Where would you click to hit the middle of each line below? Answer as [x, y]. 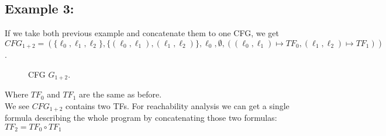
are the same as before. [120, 94]
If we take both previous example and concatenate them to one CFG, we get [142, 33]
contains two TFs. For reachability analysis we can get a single [178, 105]
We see [17, 105]
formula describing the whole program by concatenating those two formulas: [141, 118]
